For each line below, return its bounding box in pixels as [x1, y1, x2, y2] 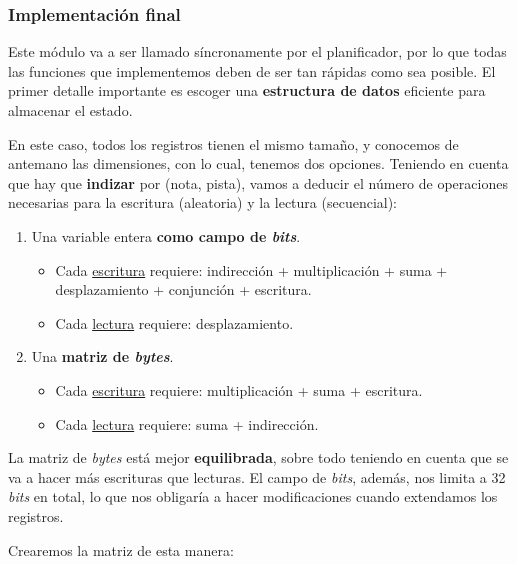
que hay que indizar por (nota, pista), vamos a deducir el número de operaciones [8, 172, 508, 193]
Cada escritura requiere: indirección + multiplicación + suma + [55, 259, 448, 280]
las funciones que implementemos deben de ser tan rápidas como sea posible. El [8, 60, 496, 81]
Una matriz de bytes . [31, 346, 174, 367]
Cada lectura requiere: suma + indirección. [55, 413, 319, 434]
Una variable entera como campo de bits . [31, 225, 301, 246]
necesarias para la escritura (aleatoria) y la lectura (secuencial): [8, 192, 398, 213]
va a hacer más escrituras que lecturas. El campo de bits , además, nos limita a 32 [8, 466, 506, 487]
